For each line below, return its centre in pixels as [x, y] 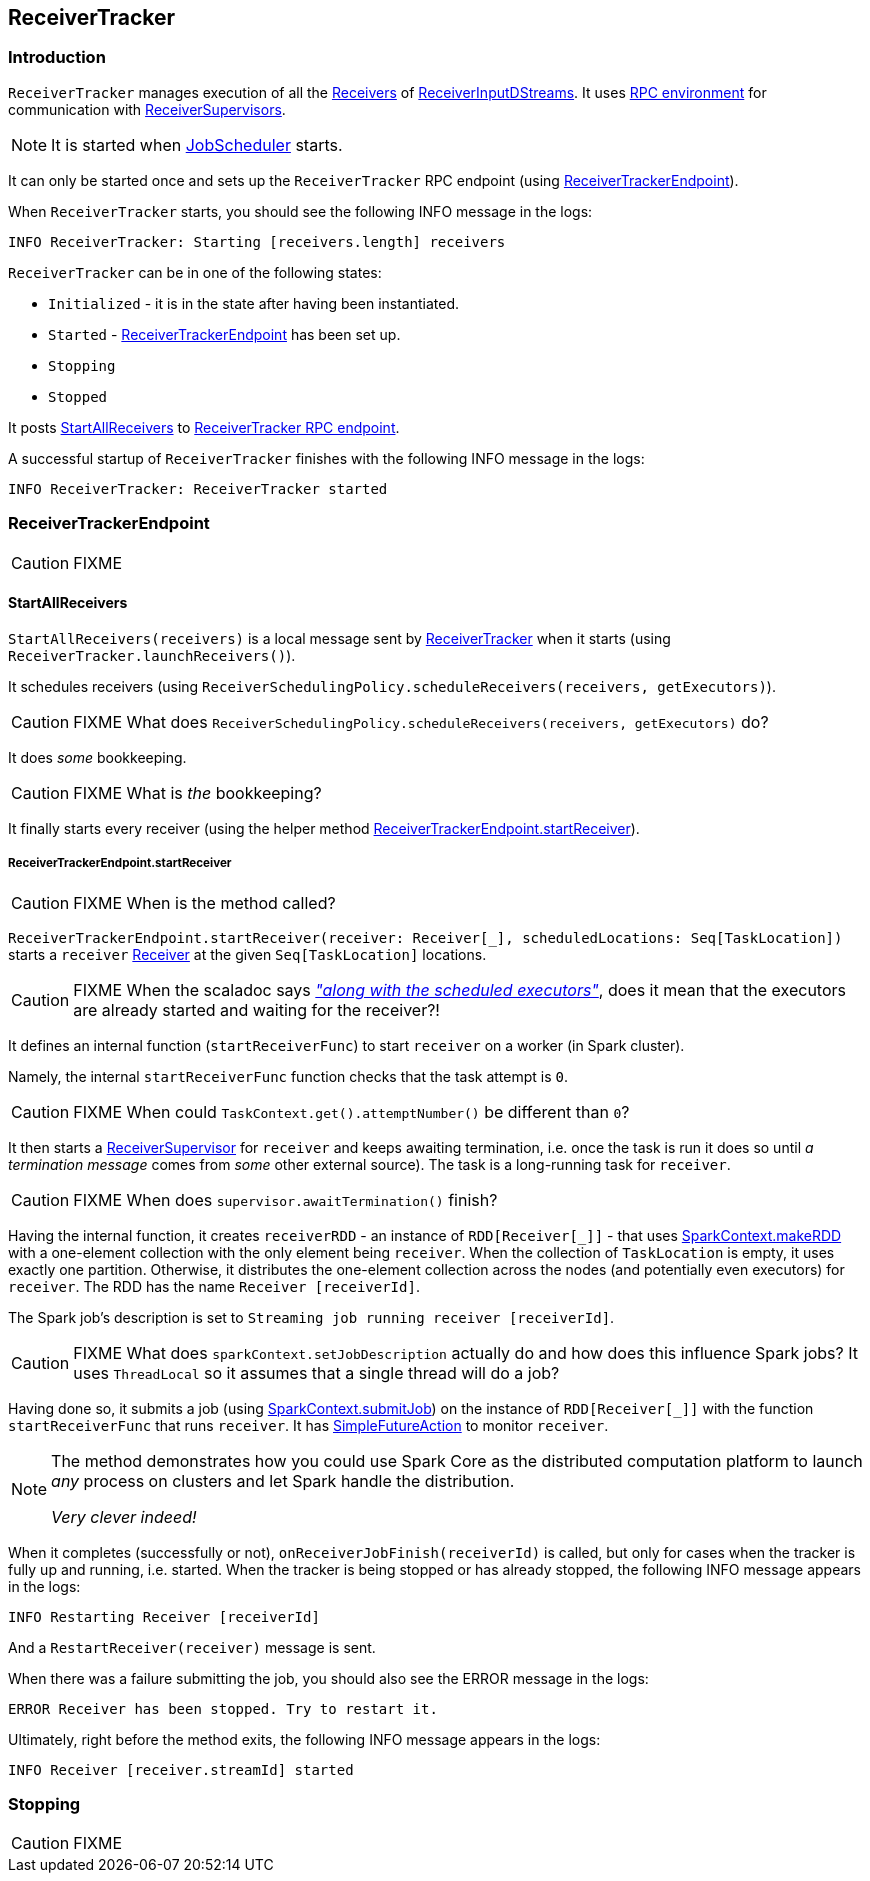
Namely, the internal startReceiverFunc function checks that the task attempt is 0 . [288, 1076]
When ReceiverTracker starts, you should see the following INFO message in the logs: [300, 211]
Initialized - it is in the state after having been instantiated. [254, 303]
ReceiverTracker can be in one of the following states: [195, 272]
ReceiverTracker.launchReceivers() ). [152, 655]
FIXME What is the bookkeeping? [197, 792]
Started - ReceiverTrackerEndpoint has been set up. [224, 334]
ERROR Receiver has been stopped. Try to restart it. [223, 1708]
